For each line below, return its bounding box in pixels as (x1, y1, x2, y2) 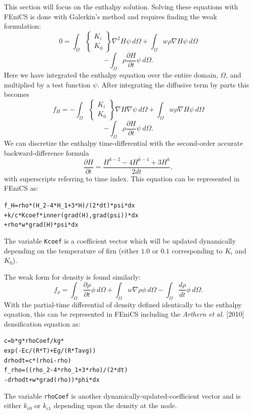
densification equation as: (4, 318, 81, 329)
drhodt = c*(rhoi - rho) (4, 357, 72, 364)
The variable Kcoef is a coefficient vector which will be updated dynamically (4, 236, 236, 246)
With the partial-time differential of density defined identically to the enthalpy (4, 299, 242, 309)
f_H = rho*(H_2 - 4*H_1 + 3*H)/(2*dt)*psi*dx (4, 202, 135, 209)
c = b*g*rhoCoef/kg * (4, 337, 64, 345)
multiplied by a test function (4, 79, 91, 89)
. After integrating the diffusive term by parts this (97, 79, 249, 89)
